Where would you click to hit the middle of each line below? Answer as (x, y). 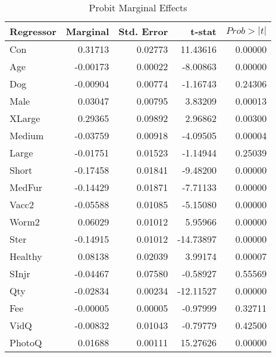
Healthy (26, 256)
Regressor (33, 31)
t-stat (204, 31)
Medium (27, 135)
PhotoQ (26, 342)
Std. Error (143, 31)
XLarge (25, 118)
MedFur (26, 187)
